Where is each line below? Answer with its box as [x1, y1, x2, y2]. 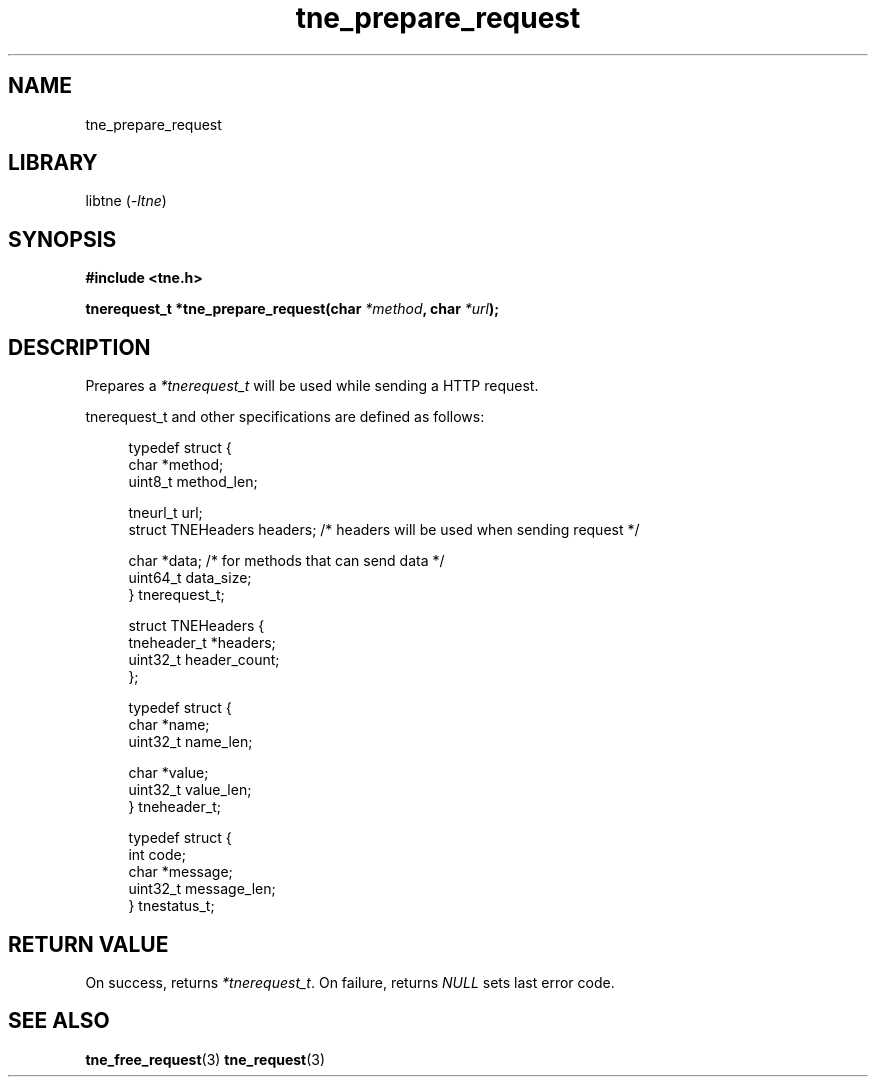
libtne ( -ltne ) [85, 192, 167, 210]
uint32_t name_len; [128, 733, 253, 751]
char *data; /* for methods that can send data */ [128, 552, 445, 570]
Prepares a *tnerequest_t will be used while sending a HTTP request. [85, 377, 539, 395]
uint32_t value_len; [128, 781, 252, 799]
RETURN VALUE [8, 931, 169, 957]
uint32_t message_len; [128, 880, 276, 898]
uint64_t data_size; [128, 569, 252, 587]
